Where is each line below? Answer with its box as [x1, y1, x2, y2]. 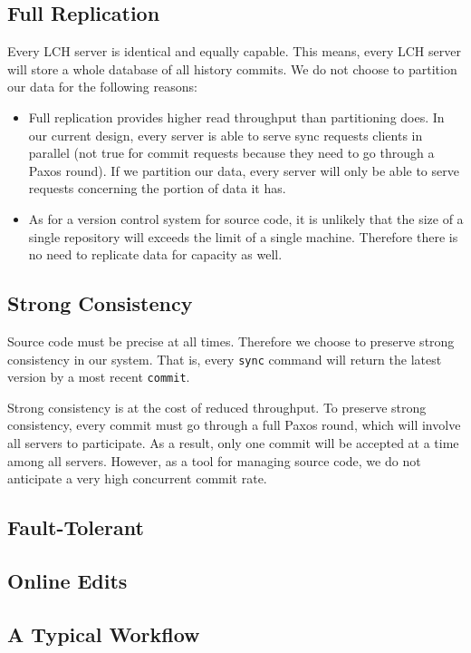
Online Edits [7, 566, 128, 594]
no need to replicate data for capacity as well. [28, 245, 283, 264]
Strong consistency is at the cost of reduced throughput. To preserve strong [7, 397, 427, 416]
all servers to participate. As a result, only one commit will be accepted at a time [7, 434, 459, 453]
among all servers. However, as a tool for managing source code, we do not [7, 451, 421, 470]
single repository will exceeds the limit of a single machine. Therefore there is [28, 227, 458, 246]
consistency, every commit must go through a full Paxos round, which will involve [7, 415, 461, 434]
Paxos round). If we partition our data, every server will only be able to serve [28, 161, 459, 180]
